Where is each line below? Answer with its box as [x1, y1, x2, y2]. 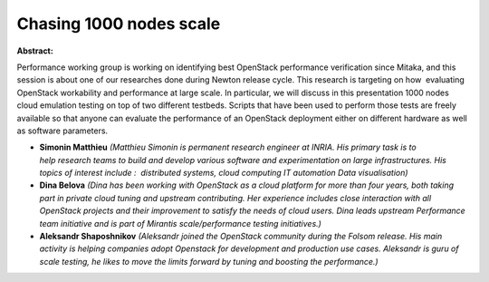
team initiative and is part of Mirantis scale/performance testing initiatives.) [39, 218, 321, 229]
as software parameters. [16, 125, 109, 136]
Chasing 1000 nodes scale [16, 14, 221, 34]
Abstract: [16, 45, 53, 56]
